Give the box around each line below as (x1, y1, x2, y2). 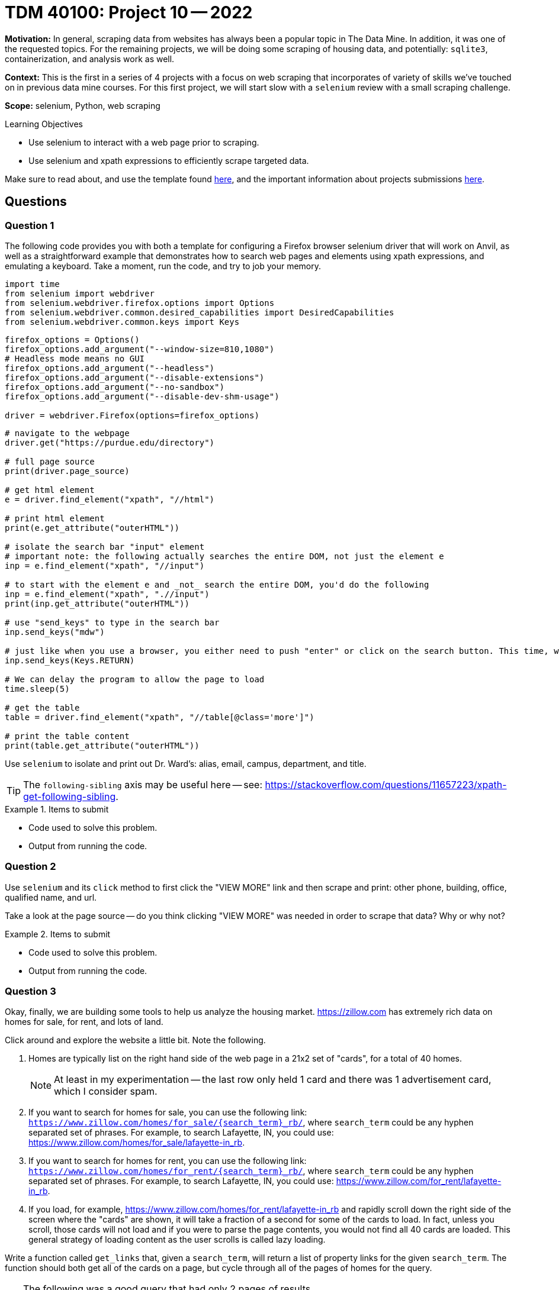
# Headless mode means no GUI (5, 353, 145, 363)
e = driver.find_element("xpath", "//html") (5, 494, 215, 504)
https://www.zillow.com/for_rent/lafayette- (336, 1176, 502, 1186)
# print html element (5, 513, 105, 523)
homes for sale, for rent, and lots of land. (5, 1017, 163, 1027)
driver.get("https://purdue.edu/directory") (5, 437, 215, 447)
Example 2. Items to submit (5, 928, 111, 939)
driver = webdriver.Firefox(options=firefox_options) (5, 410, 259, 420)
